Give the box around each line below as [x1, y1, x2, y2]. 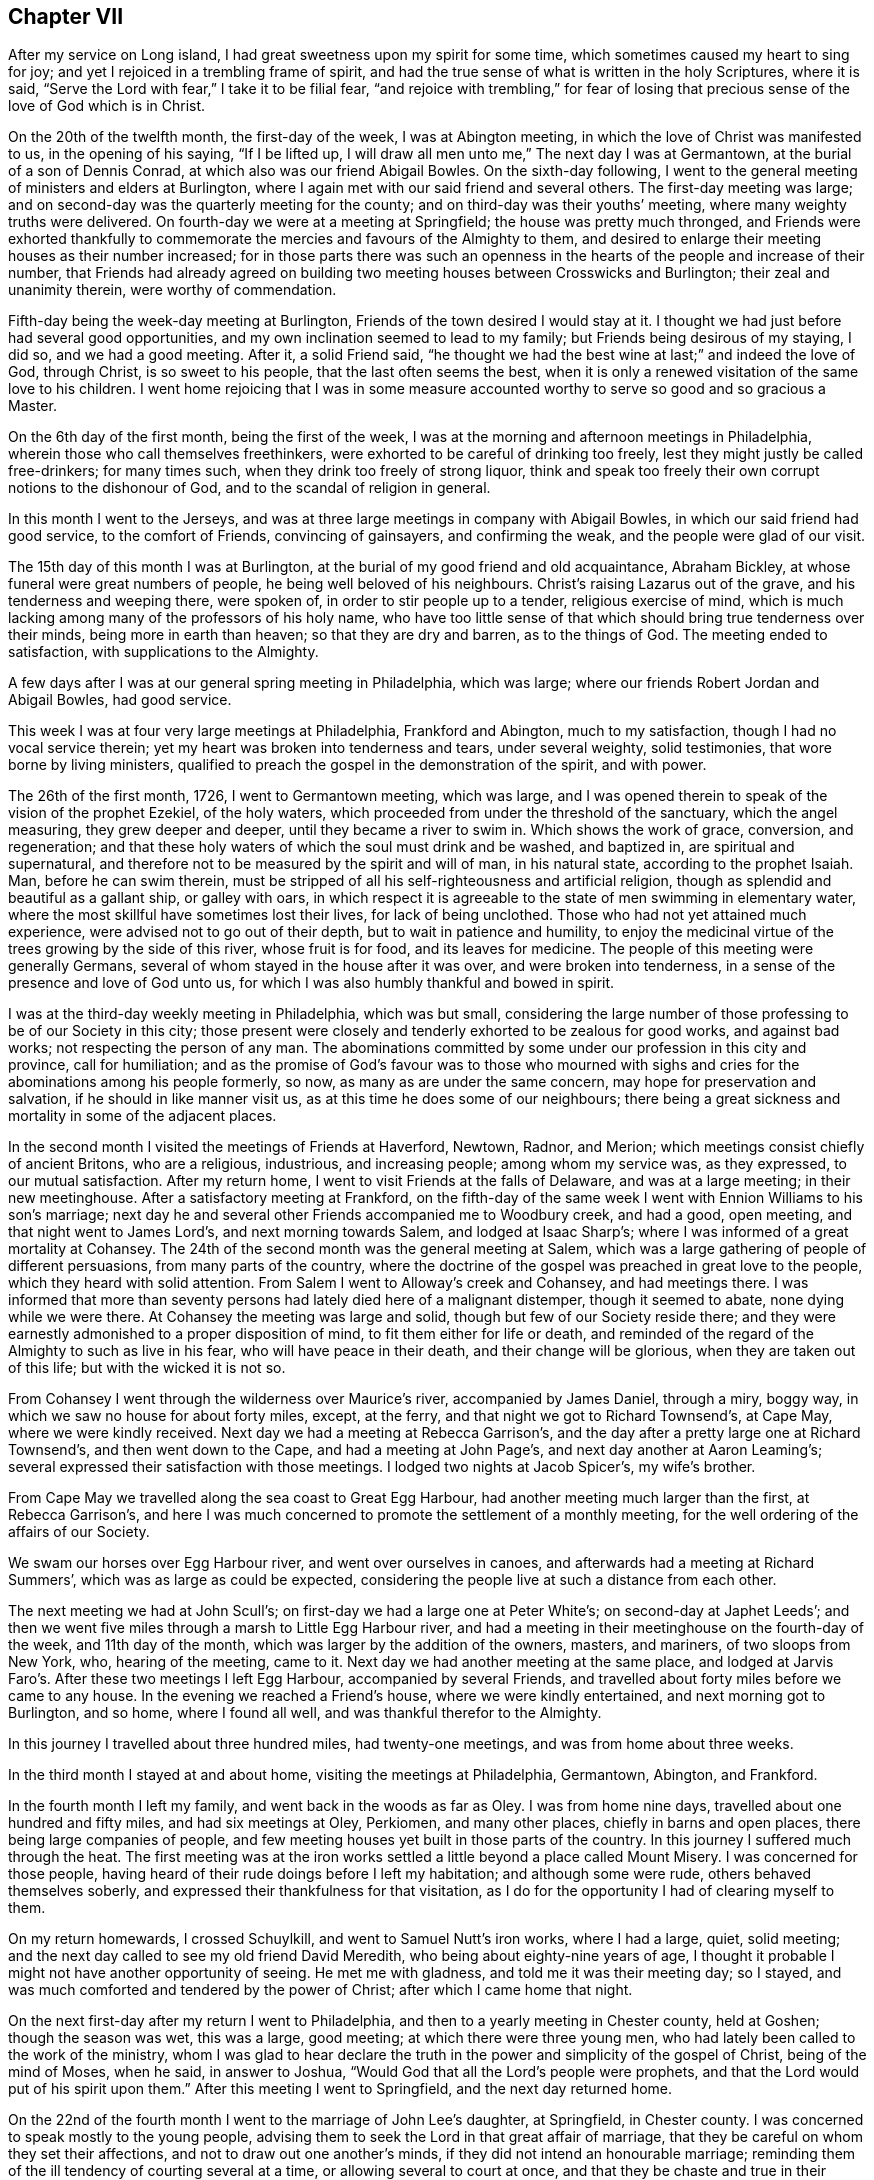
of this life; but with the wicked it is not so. [8, 1359, 286, 1377]
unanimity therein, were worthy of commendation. [8, 281, 337, 299]
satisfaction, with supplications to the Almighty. [8, 643, 319, 661]
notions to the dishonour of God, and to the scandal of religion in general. [8, 479, 491, 497]
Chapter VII [8, 4, 124, 29]
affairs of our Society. [8, 1523, 150, 1541]
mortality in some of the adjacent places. [8, 1107, 277, 1125]
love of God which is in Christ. [8, 97, 206, 115]
